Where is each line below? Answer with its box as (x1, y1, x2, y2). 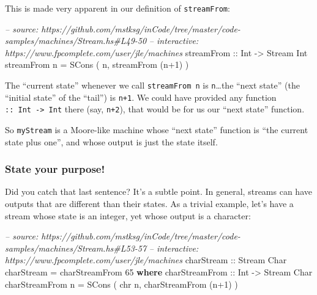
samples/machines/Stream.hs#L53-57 (5, 241, 147, 254)
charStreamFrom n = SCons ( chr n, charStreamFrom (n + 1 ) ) (5, 277, 238, 290)
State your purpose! (5, 161, 105, 177)
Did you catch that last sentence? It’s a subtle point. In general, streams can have (5, 185, 312, 198)
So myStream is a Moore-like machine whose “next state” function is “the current (5, 123, 308, 136)
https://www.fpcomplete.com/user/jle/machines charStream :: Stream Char (5, 253, 287, 266)
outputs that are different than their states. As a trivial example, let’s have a (5, 197, 294, 210)
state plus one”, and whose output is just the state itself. (5, 135, 218, 148)
